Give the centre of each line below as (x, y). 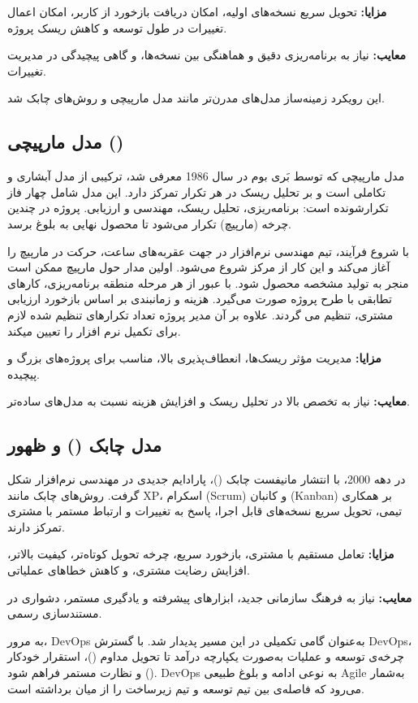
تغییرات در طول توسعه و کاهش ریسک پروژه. (117, 27)
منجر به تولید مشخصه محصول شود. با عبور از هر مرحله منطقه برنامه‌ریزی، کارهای (208, 282)
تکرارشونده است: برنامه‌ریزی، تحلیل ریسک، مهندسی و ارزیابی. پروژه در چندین (198, 208)
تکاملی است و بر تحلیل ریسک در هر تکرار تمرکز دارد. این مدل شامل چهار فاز (197, 191)
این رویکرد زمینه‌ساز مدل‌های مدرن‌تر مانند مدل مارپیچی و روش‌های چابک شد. (196, 98)
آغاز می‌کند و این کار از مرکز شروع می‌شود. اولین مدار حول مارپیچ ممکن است (199, 267)
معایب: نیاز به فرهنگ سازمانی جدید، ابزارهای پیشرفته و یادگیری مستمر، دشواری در (210, 597)
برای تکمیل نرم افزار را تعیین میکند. (94, 330)
